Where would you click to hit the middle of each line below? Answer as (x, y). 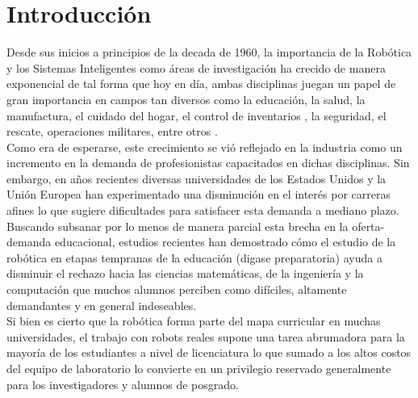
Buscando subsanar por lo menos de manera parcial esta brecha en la (178, 226)
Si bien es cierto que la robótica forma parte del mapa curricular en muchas (194, 321)
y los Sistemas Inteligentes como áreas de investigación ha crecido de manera (196, 67)
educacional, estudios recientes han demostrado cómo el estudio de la (225, 242)
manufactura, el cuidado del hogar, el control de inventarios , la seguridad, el (196, 115)
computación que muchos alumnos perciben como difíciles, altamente (177, 289)
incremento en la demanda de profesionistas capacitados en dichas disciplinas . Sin (208, 163)
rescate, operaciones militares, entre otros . (112, 131)
